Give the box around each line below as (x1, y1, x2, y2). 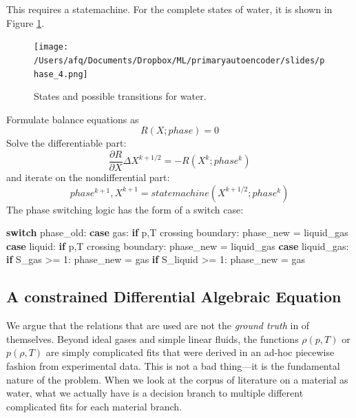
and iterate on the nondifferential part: (6, 170, 170, 184)
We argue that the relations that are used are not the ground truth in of (6, 318, 310, 333)
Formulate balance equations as (6, 112, 139, 126)
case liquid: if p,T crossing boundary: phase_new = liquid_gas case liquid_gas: (6, 238, 349, 253)
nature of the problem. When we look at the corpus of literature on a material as (6, 372, 348, 386)
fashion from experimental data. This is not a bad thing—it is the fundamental (6, 358, 340, 373)
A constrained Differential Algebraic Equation (6, 286, 342, 307)
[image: (34, 42, 69, 52)
